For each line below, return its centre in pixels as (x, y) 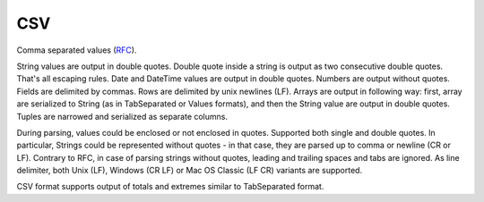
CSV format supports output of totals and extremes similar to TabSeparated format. (170, 187)
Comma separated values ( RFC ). (77, 50)
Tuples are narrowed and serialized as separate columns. (122, 116)
